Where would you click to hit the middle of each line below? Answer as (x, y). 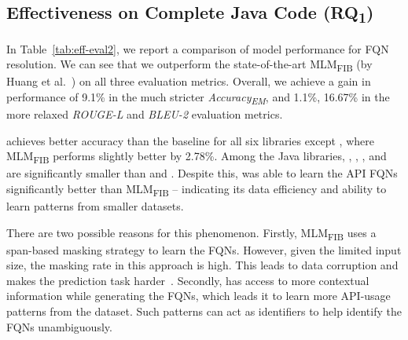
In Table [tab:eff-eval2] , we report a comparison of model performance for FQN (198, 48)
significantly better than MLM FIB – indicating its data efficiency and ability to (197, 189)
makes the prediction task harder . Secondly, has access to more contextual (188, 280)
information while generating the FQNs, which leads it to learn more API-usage (198, 296)
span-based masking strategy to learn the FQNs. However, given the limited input (204, 249)
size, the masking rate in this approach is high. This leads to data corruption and (202, 265)
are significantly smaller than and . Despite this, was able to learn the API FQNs (202, 173)
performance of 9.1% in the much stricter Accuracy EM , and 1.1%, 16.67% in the (198, 97)
